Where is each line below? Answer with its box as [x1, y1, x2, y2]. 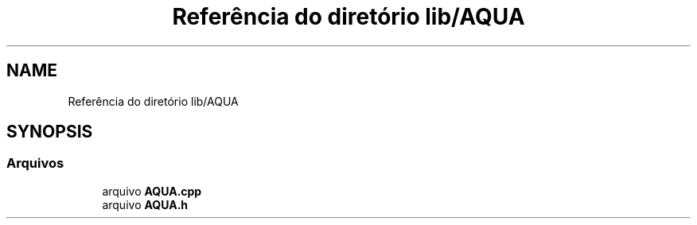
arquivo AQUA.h [102, 197, 189, 211]
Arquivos [6, 155, 64, 172]
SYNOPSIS [6, 122, 93, 142]
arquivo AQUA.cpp [102, 184, 202, 198]
